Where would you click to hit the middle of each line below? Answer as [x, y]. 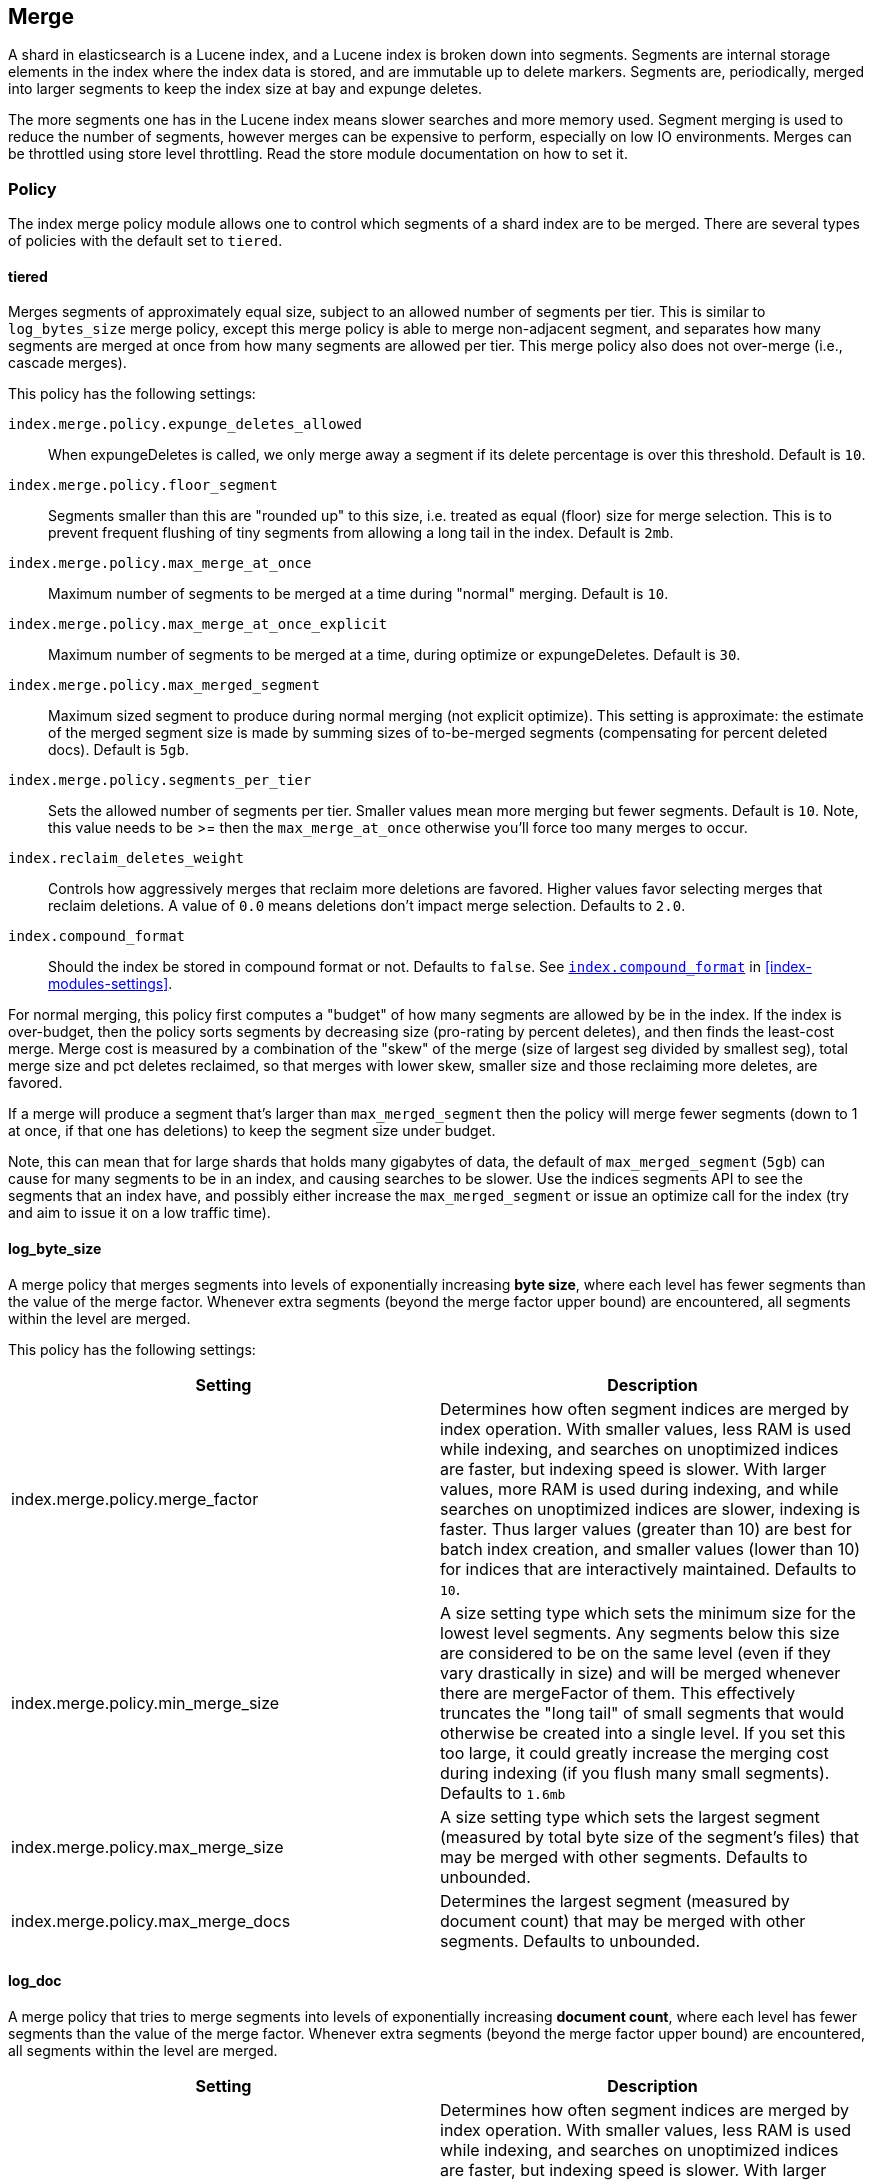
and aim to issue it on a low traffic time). [139, 1213]
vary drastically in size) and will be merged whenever [640, 1672]
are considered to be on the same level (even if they [635, 1652]
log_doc [35, 1981]
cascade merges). [67, 363]
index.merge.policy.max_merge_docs [151, 1920]
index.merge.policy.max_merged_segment [164, 685]
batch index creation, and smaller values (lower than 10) [650, 1548]
